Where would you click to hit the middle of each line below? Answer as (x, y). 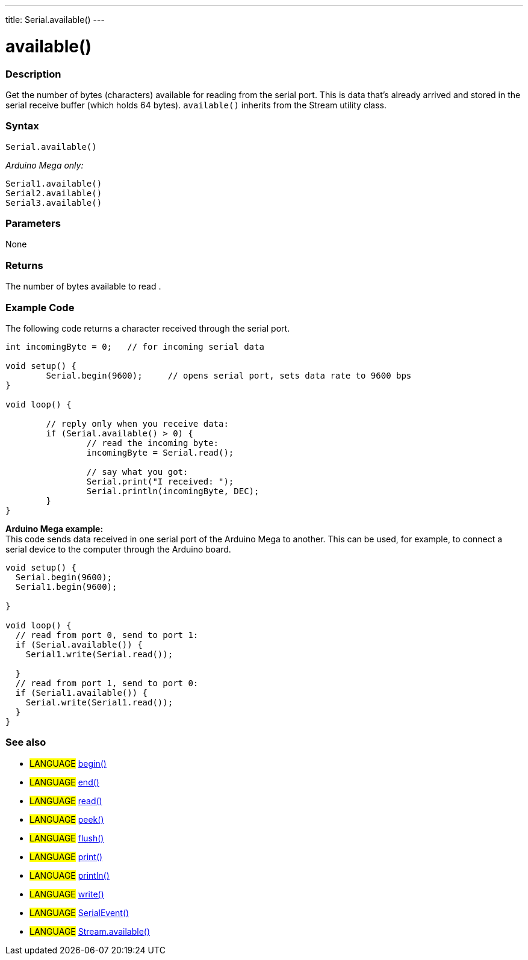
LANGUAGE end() (64, 782)
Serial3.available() (54, 203)
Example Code (40, 307)
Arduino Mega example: (54, 528)
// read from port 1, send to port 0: (107, 683)
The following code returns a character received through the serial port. (148, 328)
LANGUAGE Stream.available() (90, 931)
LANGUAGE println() (70, 875)
